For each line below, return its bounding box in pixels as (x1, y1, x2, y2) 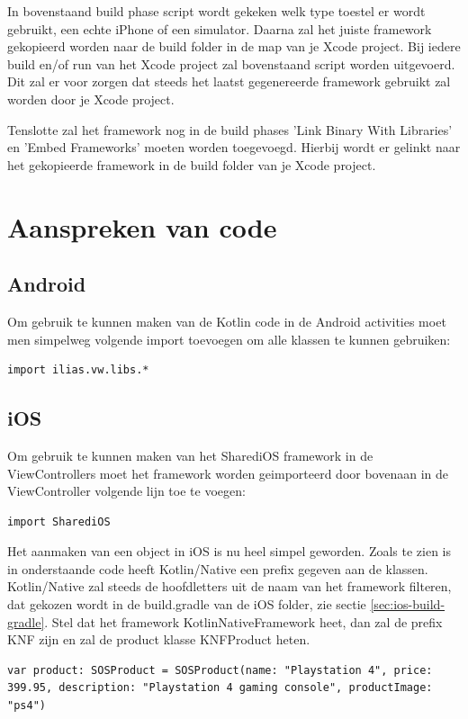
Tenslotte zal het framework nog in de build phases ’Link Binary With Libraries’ (7, 120, 453, 139)
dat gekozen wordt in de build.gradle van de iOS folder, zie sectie (7, 595, 366, 614)
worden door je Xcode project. (7, 89, 175, 108)
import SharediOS (7, 515, 111, 528)
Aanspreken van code (7, 208, 277, 245)
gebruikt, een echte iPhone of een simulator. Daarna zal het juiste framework (7, 19, 432, 38)
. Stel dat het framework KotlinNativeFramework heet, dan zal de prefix (44, 612, 443, 631)
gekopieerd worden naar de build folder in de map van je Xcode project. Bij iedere (7, 37, 461, 56)
